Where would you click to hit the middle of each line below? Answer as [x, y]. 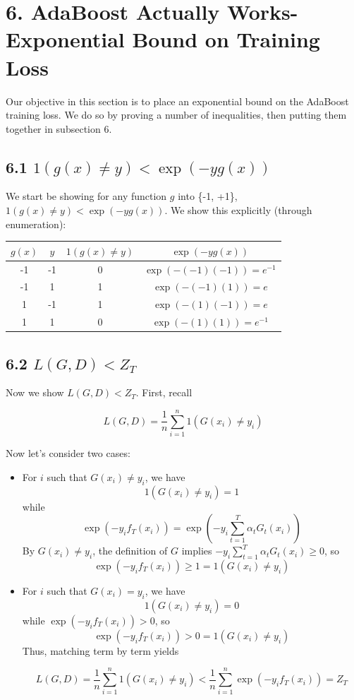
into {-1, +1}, [208, 196]
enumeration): [36, 224]
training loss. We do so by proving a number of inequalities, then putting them [176, 115]
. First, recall [164, 392]
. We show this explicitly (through [238, 210]
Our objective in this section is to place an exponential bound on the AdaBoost [177, 101]
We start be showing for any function [86, 196]
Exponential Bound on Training [163, 39]
